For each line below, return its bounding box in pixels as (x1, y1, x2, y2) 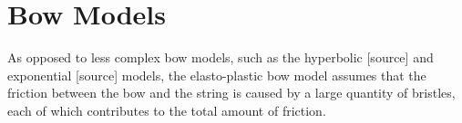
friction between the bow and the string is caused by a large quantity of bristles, (7, 83, 456, 102)
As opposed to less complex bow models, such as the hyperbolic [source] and (7, 48, 434, 67)
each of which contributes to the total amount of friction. (7, 100, 326, 119)
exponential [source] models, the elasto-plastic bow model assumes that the (7, 65, 426, 84)
